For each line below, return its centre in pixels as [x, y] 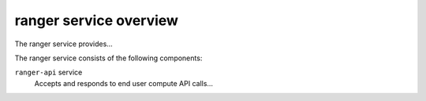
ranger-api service [49, 72]
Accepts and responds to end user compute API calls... [123, 83]
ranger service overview [97, 20]
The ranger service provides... [64, 44]
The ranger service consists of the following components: [108, 58]
